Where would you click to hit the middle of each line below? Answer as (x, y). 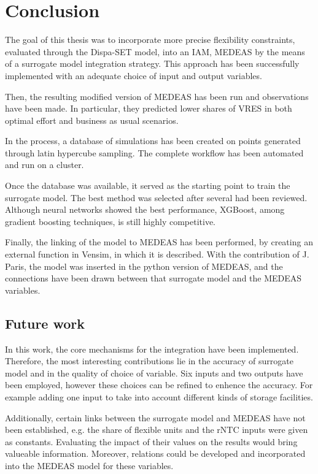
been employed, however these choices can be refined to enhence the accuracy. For (159, 385)
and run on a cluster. (45, 165)
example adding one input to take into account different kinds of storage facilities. (159, 396)
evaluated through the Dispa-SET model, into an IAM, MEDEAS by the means (155, 51)
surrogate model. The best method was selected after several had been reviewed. (156, 197)
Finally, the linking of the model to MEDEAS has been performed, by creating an (159, 242)
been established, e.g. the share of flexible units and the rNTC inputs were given (157, 430)
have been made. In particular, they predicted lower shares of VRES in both (149, 108)
